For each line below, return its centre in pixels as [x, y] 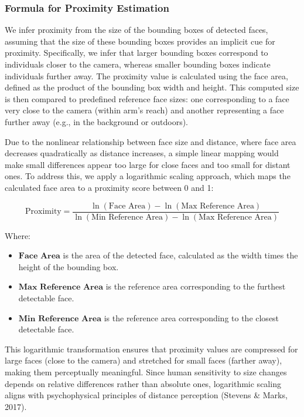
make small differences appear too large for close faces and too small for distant [148, 164]
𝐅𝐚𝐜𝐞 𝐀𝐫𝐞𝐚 [39, 256]
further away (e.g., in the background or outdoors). [96, 121]
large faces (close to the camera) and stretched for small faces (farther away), [144, 360]
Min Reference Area [127, 217]
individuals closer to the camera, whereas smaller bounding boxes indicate [138, 64]
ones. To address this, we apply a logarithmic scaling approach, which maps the [148, 176]
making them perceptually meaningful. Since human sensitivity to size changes [146, 371]
